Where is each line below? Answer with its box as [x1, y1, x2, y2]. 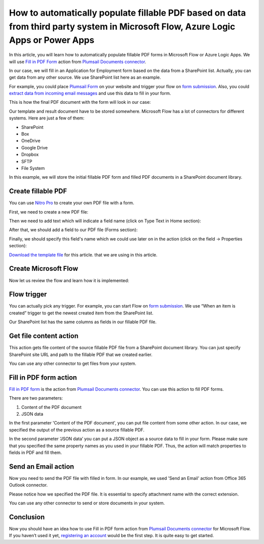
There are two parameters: [9, 395, 63, 401]
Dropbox [21, 152, 39, 158]
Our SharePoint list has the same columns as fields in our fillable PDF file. [9, 319, 156, 325]
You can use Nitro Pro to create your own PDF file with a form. [9, 200, 134, 206]
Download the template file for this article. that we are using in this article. [9, 252, 157, 258]
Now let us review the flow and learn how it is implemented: [9, 277, 130, 284]
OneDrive [21, 138, 41, 144]
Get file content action [9, 332, 79, 340]
